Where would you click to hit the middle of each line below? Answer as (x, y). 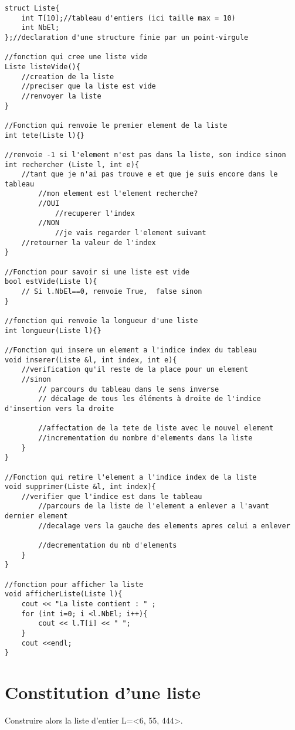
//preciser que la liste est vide (89, 86)
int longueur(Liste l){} (53, 330)
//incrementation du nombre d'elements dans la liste (145, 438)
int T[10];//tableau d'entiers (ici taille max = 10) (128, 18)
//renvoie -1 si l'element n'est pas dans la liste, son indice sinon (145, 155)
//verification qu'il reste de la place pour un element (135, 370)
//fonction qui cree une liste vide (76, 57)
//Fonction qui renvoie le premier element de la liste (116, 125)
